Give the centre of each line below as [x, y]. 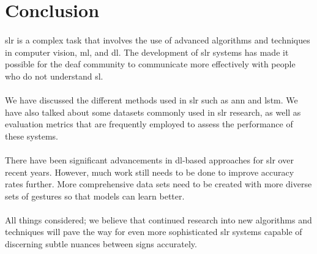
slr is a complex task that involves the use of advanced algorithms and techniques [158, 39]
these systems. [32, 136]
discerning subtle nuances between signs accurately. [101, 244]
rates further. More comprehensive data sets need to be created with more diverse [158, 184]
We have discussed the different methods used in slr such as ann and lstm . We [151, 99]
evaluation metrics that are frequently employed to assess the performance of [149, 124]
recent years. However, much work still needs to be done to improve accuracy [150, 172]
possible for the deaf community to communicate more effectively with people [150, 64]
